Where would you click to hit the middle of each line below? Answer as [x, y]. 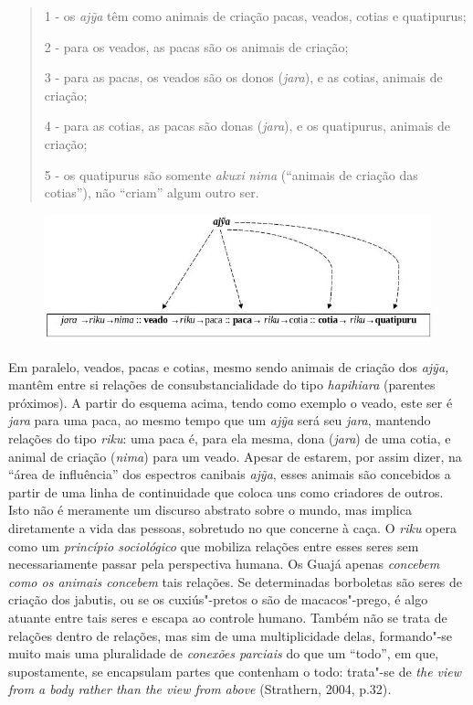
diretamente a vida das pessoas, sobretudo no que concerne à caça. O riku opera [232, 528]
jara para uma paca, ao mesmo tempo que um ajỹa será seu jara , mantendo [220, 420]
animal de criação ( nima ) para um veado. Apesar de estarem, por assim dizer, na [235, 456]
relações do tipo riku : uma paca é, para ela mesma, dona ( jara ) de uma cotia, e [230, 438]
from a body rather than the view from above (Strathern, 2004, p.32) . [200, 689]
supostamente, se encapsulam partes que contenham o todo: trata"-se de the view [235, 671]
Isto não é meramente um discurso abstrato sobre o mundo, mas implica [210, 510]
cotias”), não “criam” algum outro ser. [152, 192]
